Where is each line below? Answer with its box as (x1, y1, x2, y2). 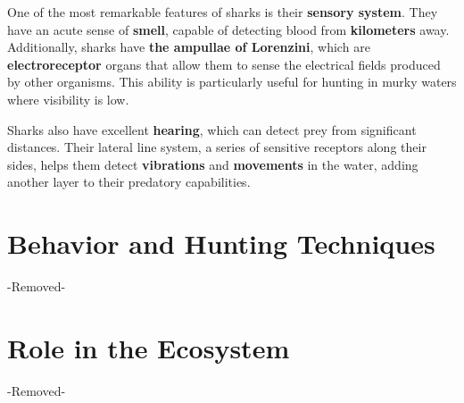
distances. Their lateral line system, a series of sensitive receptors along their (7, 138, 427, 156)
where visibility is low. (7, 89, 129, 108)
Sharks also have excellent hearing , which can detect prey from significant (7, 120, 417, 139)
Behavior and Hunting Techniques (7, 225, 435, 262)
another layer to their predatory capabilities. (7, 172, 251, 191)
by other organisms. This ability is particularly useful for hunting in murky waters (7, 72, 457, 91)
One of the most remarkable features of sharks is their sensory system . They (7, 3, 438, 21)
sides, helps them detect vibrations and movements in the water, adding (7, 155, 418, 173)
